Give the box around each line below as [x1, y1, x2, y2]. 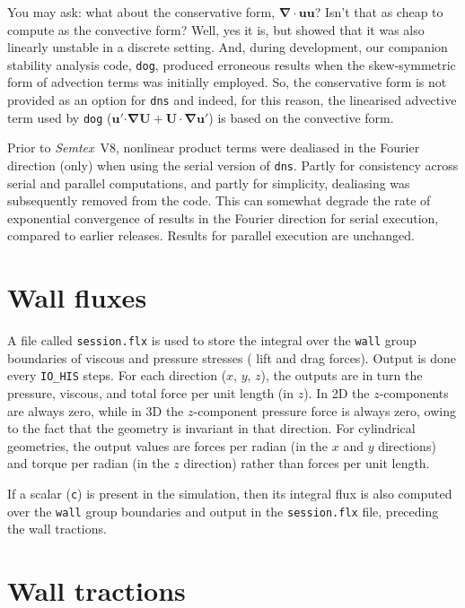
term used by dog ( [7, 108, 112, 126]
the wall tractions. [7, 519, 107, 538]
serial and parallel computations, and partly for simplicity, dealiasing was [7, 173, 410, 192]
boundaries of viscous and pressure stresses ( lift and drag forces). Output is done [7, 348, 457, 367]
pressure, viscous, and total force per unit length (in [7, 384, 294, 402]
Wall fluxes [7, 279, 147, 316]
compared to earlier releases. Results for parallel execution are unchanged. [7, 226, 415, 245]
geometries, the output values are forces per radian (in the [7, 436, 329, 455]
